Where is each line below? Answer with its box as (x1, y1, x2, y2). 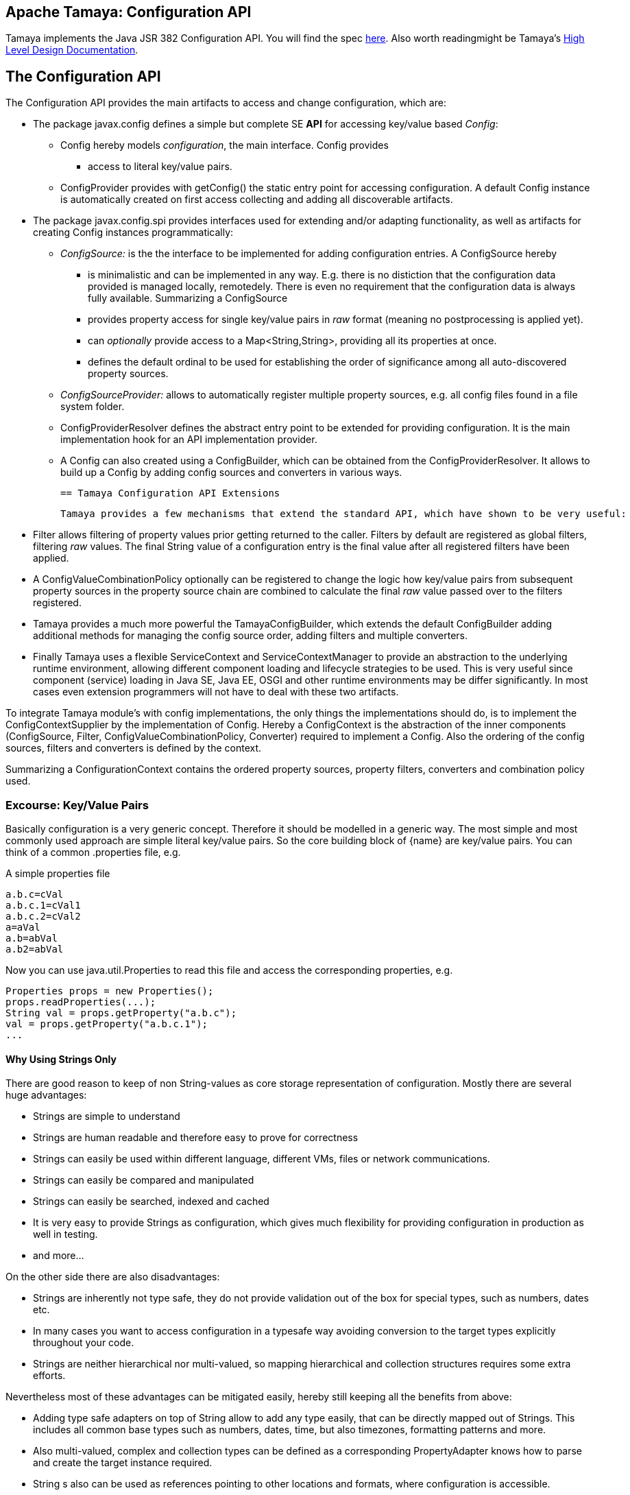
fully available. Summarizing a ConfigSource (88, 292, 288, 304)
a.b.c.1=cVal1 (5, 900, 81, 911)
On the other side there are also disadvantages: (5, 1271, 220, 1283)
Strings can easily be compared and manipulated (33, 1174, 254, 1186)
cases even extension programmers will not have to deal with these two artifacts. (33, 686, 399, 698)
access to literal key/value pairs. (88, 160, 232, 173)
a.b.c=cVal (5, 889, 64, 900)
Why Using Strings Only (5, 1053, 117, 1065)
